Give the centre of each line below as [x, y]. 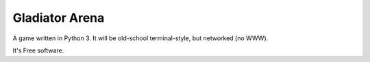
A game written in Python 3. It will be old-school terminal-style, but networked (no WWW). [140, 38]
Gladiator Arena [59, 18]
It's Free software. [38, 50]
